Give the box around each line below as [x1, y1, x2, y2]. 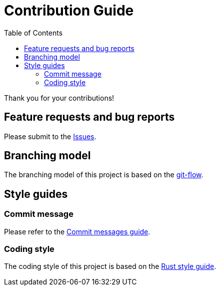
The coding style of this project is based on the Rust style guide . [4, 262, 216, 271]
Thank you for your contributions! [4, 93, 114, 102]
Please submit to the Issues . [4, 132, 96, 141]
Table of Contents [4, 28, 63, 37]
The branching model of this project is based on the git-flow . [4, 170, 203, 179]
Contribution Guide [4, 2, 134, 19]
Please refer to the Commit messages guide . [4, 227, 150, 236]
